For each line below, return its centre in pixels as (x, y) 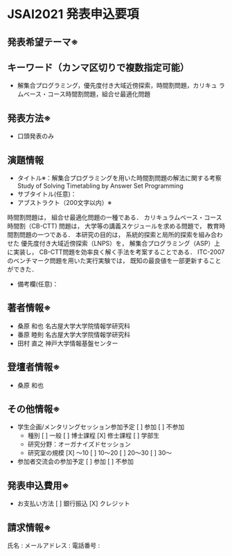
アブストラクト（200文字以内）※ (64, 203)
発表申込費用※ (38, 485)
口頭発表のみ (35, 136)
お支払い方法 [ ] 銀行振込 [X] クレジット (73, 503)
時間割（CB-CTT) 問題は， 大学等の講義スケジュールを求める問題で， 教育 (113, 226)
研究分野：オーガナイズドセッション (79, 445)
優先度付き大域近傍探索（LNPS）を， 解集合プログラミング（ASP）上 (120, 244)
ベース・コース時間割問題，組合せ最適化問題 (87, 94)
